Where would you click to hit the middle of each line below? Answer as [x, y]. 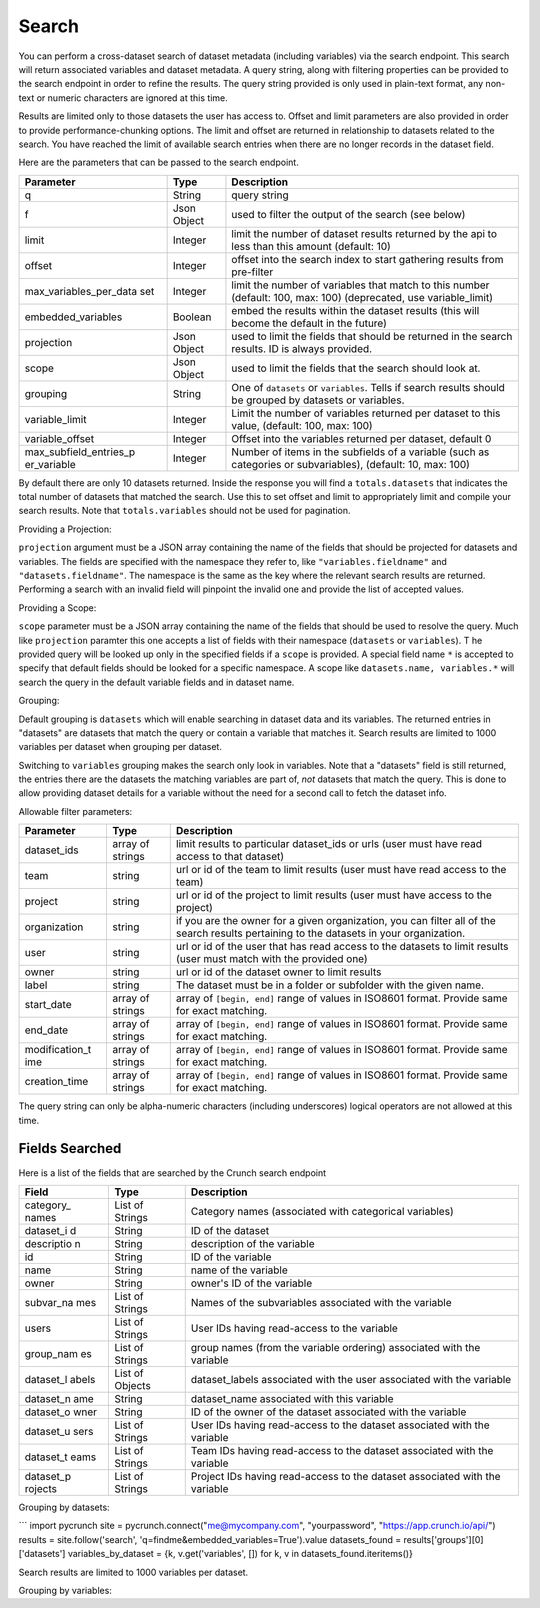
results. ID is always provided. [302, 348]
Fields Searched [70, 1148]
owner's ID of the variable [251, 1283]
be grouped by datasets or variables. [318, 400]
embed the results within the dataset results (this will [355, 310]
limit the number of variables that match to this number [360, 285]
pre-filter [252, 272]
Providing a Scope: [57, 607]
